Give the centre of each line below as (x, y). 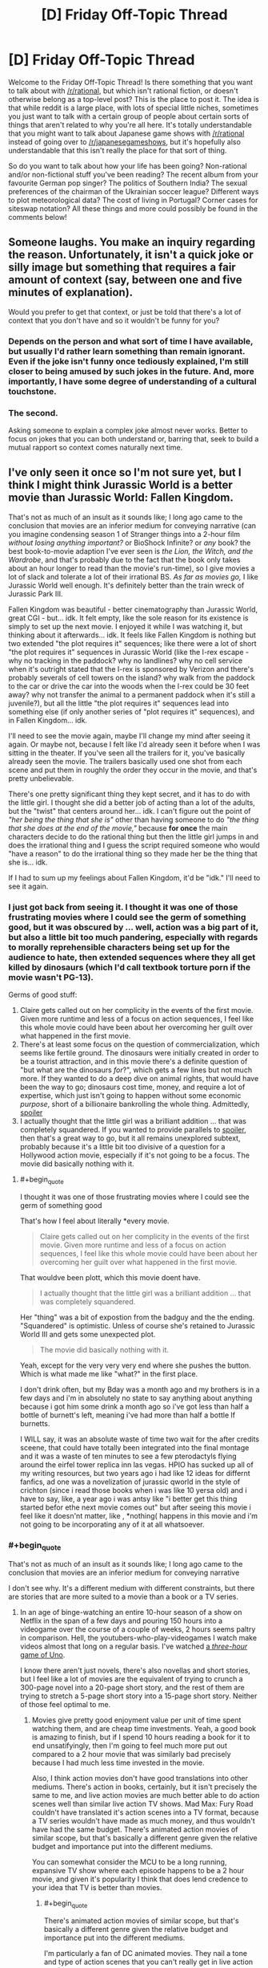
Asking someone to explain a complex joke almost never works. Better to (128, 430)
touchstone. (33, 391)
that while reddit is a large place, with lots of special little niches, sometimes (133, 108)
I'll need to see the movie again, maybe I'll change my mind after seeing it (129, 735)
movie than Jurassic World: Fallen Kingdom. (121, 498)
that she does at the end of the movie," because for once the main (118, 827)
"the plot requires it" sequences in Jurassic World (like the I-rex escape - (129, 652)
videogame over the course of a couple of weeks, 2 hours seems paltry (138, 1629)
